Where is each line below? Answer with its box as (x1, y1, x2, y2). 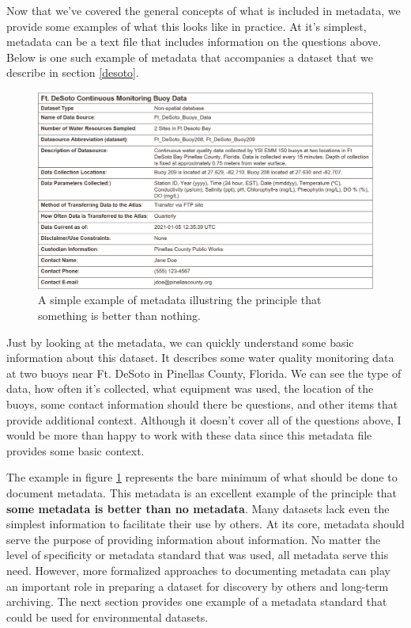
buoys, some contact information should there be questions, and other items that (6, 395, 398, 412)
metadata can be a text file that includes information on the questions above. (6, 33, 381, 50)
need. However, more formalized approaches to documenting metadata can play (6, 561, 390, 578)
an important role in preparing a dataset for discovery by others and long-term (6, 577, 389, 594)
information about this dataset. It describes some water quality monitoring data (6, 349, 394, 366)
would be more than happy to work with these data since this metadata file (6, 427, 372, 443)
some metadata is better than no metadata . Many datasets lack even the (6, 500, 390, 516)
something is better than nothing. (38, 307, 201, 323)
